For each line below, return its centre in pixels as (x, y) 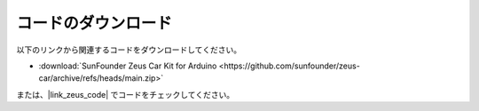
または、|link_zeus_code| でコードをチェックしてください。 (126, 94)
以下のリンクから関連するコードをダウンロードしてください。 (129, 50)
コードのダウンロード (94, 23)
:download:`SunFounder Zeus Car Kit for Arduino (128, 66)
